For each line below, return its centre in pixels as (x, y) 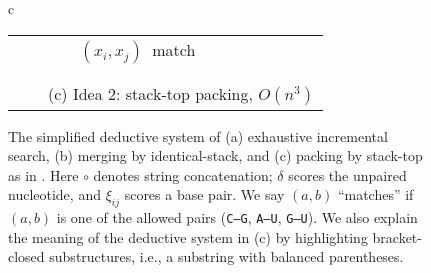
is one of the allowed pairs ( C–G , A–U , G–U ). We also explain (237, 217)
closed (26, 256)
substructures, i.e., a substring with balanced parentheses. (226, 256)
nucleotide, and (54, 194)
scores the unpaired (347, 174)
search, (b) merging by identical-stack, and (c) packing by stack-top (215, 155)
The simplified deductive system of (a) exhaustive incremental (198, 135)
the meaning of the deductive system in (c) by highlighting (188, 236)
